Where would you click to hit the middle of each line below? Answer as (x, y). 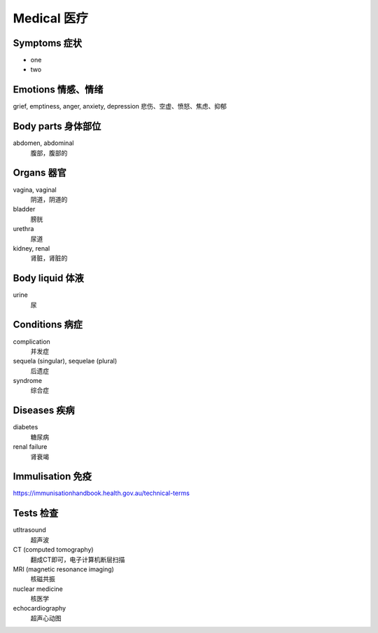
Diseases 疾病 (44, 411)
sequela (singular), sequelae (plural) (65, 361)
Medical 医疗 (51, 18)
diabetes (26, 427)
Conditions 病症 (48, 325)
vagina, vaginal (35, 190)
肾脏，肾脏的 (49, 258)
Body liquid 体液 (48, 278)
